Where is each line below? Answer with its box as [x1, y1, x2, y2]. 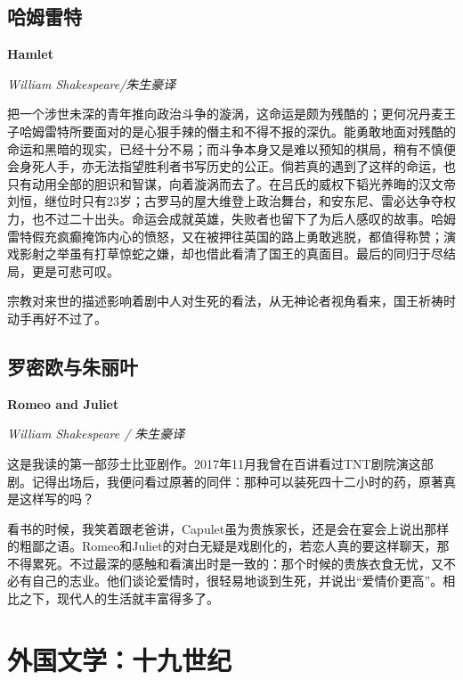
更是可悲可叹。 [31, 261, 119, 280]
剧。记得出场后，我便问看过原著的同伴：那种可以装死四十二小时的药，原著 [7, 471, 443, 490]
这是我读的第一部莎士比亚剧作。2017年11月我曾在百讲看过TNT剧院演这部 [7, 454, 434, 472]
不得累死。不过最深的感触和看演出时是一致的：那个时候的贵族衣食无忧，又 [7, 553, 443, 572]
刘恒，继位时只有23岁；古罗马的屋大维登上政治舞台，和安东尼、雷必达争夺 [7, 192, 443, 210]
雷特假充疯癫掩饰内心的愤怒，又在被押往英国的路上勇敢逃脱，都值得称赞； [7, 226, 443, 245]
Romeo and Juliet [7, 394, 119, 413]
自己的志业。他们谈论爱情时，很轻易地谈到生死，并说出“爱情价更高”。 [31, 571, 443, 590]
